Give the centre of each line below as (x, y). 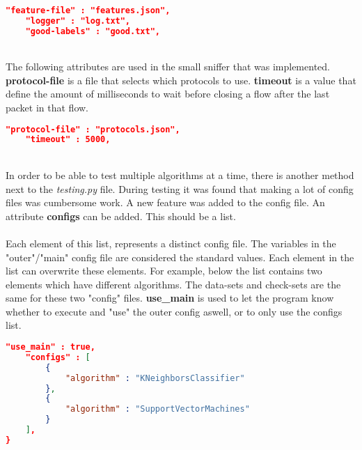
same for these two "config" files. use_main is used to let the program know (170, 298)
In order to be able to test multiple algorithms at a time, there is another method (180, 174)
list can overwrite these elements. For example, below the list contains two (164, 271)
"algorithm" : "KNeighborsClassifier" (155, 378)
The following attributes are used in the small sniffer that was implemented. (168, 67)
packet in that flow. (47, 107)
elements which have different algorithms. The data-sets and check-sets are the (173, 284)
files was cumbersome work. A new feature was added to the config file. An (165, 202)
